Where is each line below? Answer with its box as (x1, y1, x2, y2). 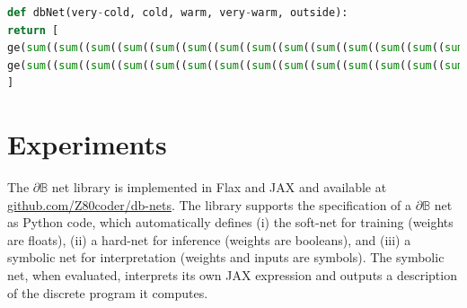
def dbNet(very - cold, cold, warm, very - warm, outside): (7, 6, 348, 19)
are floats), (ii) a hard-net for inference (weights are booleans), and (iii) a (7, 230, 411, 249)
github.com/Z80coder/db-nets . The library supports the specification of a (7, 195, 412, 214)
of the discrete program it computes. (7, 283, 208, 302)
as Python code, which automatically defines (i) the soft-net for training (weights (7, 213, 454, 232)
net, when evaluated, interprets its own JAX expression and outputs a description (7, 266, 457, 285)
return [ (7, 23, 59, 37)
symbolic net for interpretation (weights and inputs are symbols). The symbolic (7, 248, 445, 267)
